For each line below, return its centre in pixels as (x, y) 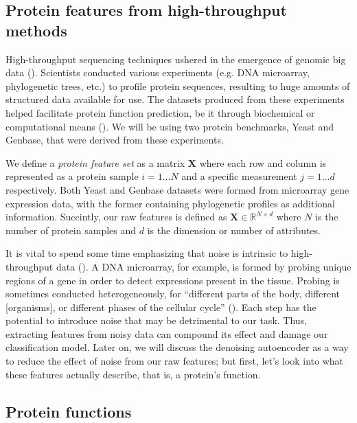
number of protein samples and (71, 230)
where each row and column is (263, 162)
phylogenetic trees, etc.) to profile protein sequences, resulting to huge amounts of (178, 85)
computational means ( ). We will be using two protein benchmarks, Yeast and (170, 126)
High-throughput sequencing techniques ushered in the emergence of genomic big (176, 59)
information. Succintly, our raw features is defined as (116, 217)
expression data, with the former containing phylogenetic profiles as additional (171, 203)
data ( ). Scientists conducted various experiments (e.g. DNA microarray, (158, 72)
